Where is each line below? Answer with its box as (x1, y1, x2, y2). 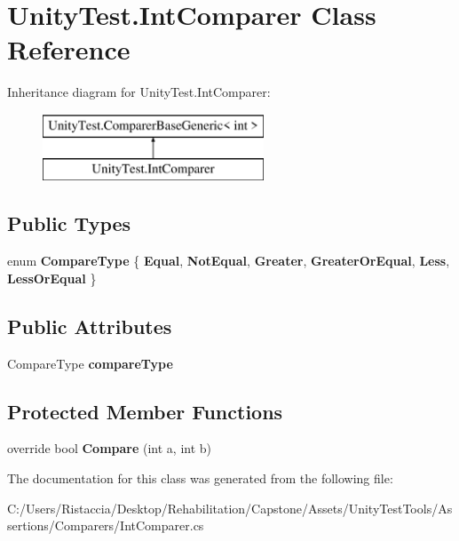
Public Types (7, 210, 131, 237)
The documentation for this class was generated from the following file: (7, 469, 393, 488)
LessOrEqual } (7, 268, 97, 287)
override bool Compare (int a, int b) (7, 439, 212, 457)
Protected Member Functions (7, 397, 283, 425)
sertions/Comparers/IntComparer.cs (7, 516, 204, 535)
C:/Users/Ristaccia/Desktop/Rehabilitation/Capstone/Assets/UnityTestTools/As (7, 498, 453, 517)
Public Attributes (7, 312, 172, 339)
